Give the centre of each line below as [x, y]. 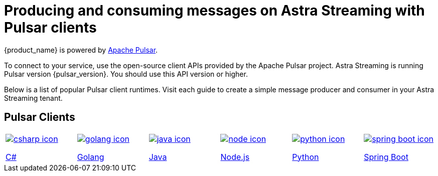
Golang [91, 157]
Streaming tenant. [33, 98]
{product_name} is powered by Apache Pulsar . [81, 50]
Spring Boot [386, 157]
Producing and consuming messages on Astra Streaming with [214, 11]
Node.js [235, 157]
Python [306, 157]
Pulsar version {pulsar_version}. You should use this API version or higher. [126, 74]
